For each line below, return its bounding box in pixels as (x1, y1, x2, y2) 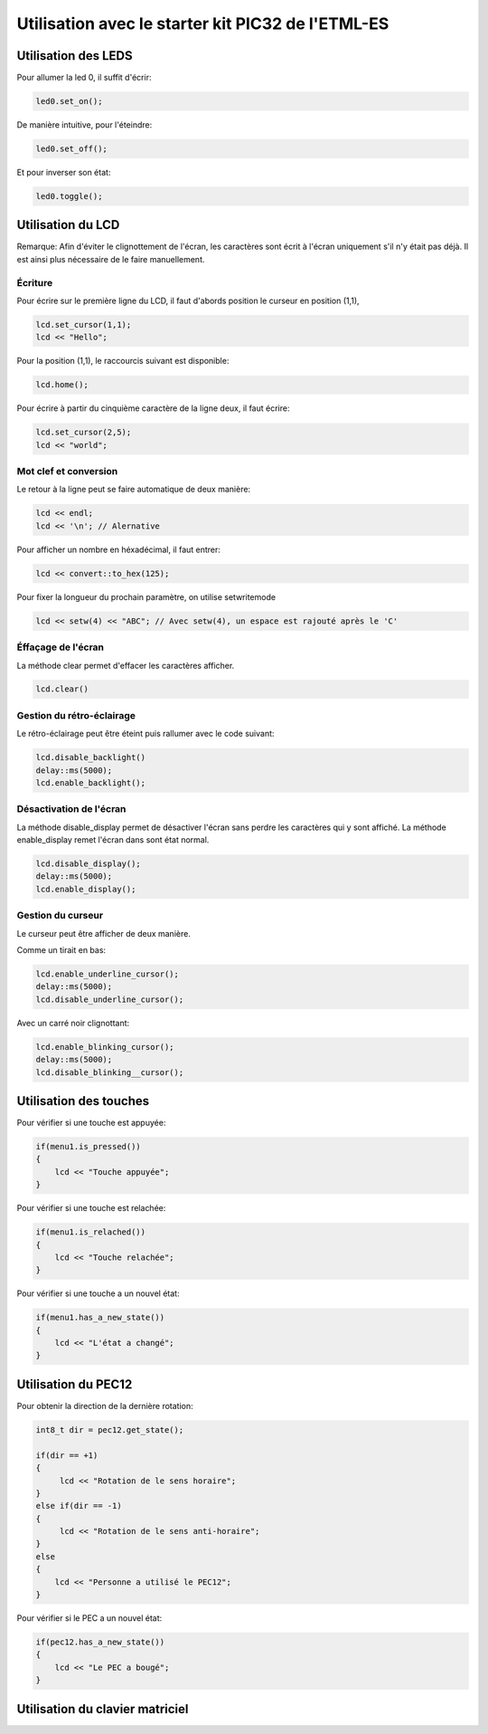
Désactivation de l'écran (16, 803, 127, 815)
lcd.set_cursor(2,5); (35, 427, 132, 438)
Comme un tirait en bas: (16, 945, 107, 955)
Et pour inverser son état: (16, 167, 111, 177)
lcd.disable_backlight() (35, 752, 146, 763)
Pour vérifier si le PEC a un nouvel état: (16, 1613, 163, 1624)
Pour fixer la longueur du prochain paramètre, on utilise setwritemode (16, 591, 276, 602)
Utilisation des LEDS (16, 48, 133, 63)
